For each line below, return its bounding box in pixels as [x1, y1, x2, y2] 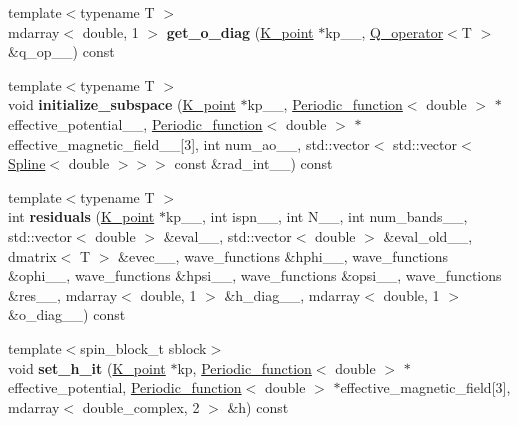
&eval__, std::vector [163, 225, 292, 246]
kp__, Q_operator [325, 21, 444, 42]
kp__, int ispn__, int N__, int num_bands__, [165, 206, 468, 227]
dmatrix [8, 245, 57, 266]
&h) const [227, 396, 289, 417]
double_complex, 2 [82, 396, 200, 417]
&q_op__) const [8, 41, 115, 62]
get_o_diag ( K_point [166, 21, 314, 42]
